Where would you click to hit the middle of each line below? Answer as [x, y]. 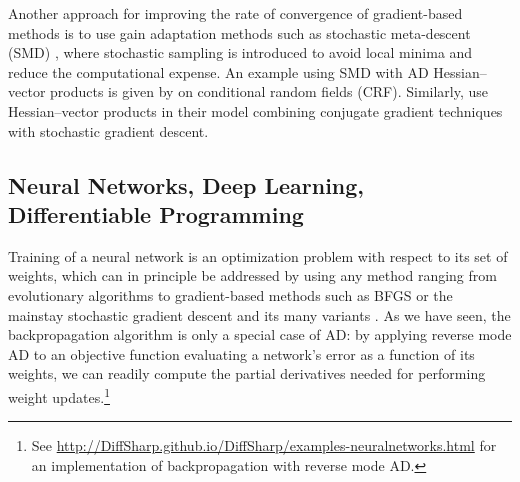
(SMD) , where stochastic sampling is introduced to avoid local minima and [240, 52]
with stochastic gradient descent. [108, 130]
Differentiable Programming [156, 213]
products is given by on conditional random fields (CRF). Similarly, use [269, 91]
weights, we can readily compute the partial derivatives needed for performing [247, 373]
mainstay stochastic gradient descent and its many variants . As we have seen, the [259, 314]
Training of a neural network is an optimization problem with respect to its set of [258, 255]
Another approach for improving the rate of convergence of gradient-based [235, 13]
